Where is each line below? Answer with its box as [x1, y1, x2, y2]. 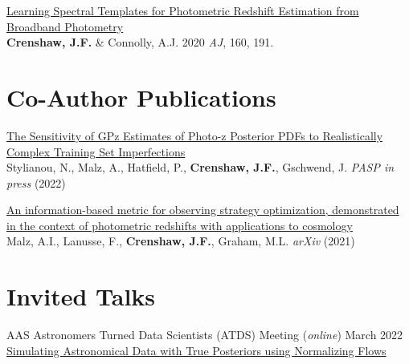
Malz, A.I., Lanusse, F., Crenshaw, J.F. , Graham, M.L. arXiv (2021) [6, 233, 355, 249]
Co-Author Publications [6, 80, 276, 113]
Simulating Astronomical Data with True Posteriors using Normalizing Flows [6, 342, 387, 358]
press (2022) [6, 174, 66, 191]
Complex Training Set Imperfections [6, 143, 186, 160]
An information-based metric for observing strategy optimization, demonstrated [6, 201, 399, 218]
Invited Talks [6, 280, 156, 313]
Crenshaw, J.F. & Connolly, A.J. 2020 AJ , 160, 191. [6, 34, 274, 51]
